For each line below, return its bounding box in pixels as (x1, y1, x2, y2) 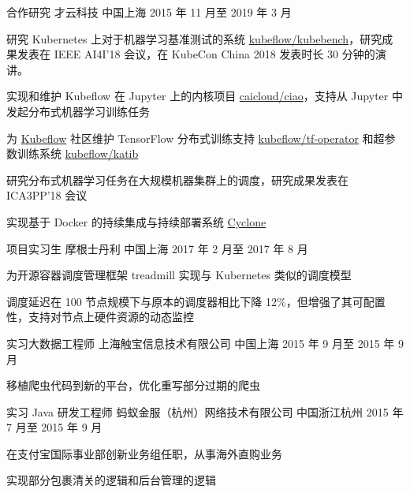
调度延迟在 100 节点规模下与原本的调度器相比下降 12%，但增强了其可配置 (6, 293, 386, 309)
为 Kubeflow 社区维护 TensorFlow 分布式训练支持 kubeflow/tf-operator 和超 (6, 129, 385, 146)
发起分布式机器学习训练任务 (6, 103, 150, 119)
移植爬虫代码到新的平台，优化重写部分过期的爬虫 (6, 377, 260, 394)
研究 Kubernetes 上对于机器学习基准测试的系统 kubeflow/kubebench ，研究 (6, 30, 382, 47)
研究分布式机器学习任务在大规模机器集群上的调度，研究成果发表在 (6, 171, 348, 188)
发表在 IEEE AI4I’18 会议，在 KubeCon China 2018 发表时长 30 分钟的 (17, 46, 375, 62)
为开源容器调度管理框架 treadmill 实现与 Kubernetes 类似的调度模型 (6, 267, 352, 283)
